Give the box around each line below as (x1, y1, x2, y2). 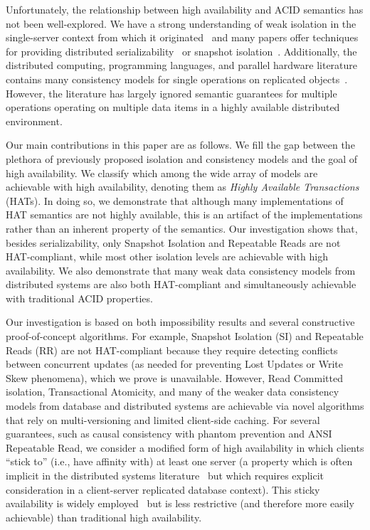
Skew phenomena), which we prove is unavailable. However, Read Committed (6, 370, 343, 385)
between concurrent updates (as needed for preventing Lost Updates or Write (6, 356, 344, 371)
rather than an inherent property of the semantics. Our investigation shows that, (6, 221, 358, 235)
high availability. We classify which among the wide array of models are (6, 165, 318, 180)
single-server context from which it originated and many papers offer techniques (6, 30, 359, 45)
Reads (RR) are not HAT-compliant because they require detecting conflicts (6, 342, 338, 357)
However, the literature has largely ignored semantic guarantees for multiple (6, 85, 337, 100)
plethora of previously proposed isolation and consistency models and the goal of (6, 151, 358, 166)
